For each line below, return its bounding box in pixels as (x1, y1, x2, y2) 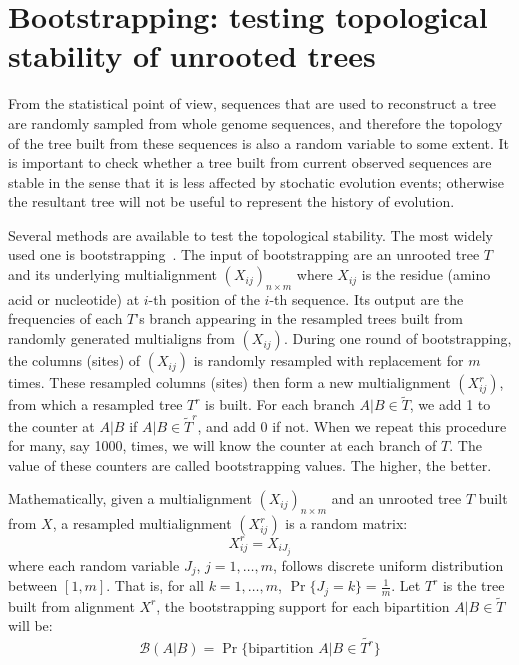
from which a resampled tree (8, 394, 183, 415)
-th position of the (148, 288, 260, 309)
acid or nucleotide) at (8, 288, 140, 309)
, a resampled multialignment (52, 513, 232, 534)
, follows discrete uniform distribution (272, 554, 504, 575)
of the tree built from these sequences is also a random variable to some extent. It (8, 132, 510, 153)
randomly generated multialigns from (8, 328, 235, 349)
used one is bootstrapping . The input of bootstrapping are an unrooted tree (8, 244, 480, 265)
